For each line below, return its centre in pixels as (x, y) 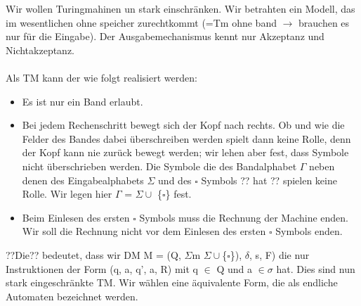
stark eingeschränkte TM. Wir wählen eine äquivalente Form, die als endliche (172, 282)
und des (175, 180)
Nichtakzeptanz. (40, 50)
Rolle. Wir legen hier (67, 194)
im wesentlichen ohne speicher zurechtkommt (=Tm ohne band (141, 22)
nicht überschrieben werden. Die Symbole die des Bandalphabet (159, 166)
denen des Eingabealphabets (83, 180)
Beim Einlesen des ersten (76, 217)
